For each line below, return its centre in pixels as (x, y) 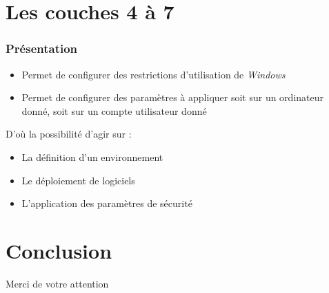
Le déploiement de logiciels (78, 180)
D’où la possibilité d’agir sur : (69, 134)
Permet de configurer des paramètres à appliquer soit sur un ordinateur (173, 97)
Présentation (42, 48)
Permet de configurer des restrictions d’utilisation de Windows (153, 74)
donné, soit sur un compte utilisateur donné (114, 110)
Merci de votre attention (57, 283)
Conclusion (59, 250)
